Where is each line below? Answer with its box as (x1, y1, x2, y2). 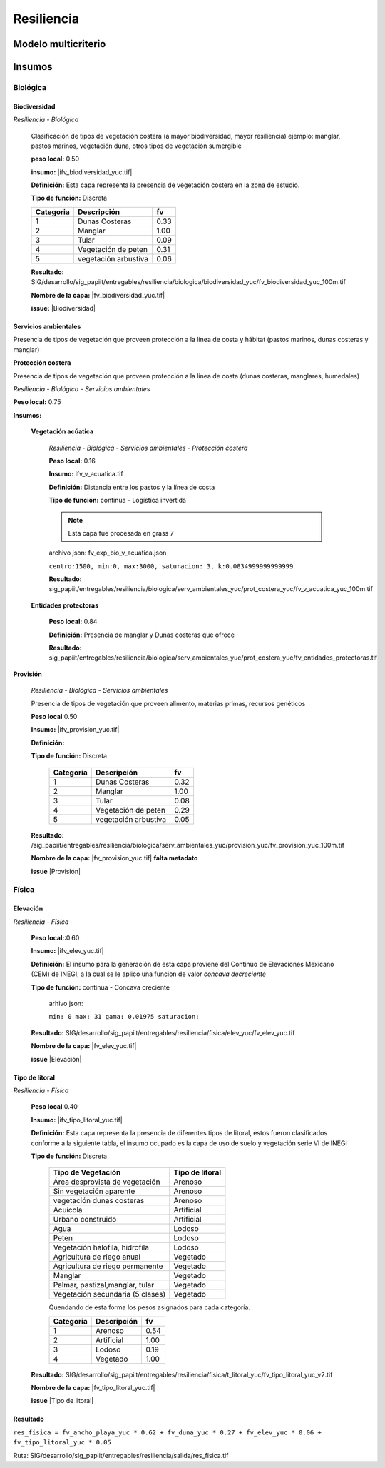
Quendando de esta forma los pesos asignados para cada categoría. (48, 1303, 251, 1312)
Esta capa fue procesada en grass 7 (68, 528, 174, 537)
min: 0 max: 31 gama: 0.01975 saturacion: (48, 1012, 200, 1021)
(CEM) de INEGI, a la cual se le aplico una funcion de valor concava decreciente (31, 970, 267, 978)
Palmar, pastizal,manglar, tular (53, 1280, 155, 1290)
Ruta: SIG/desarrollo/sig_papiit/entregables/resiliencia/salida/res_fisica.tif (13, 1451, 229, 1459)
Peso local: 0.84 (48, 618, 98, 626)
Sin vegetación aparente (53, 1186, 135, 1196)
